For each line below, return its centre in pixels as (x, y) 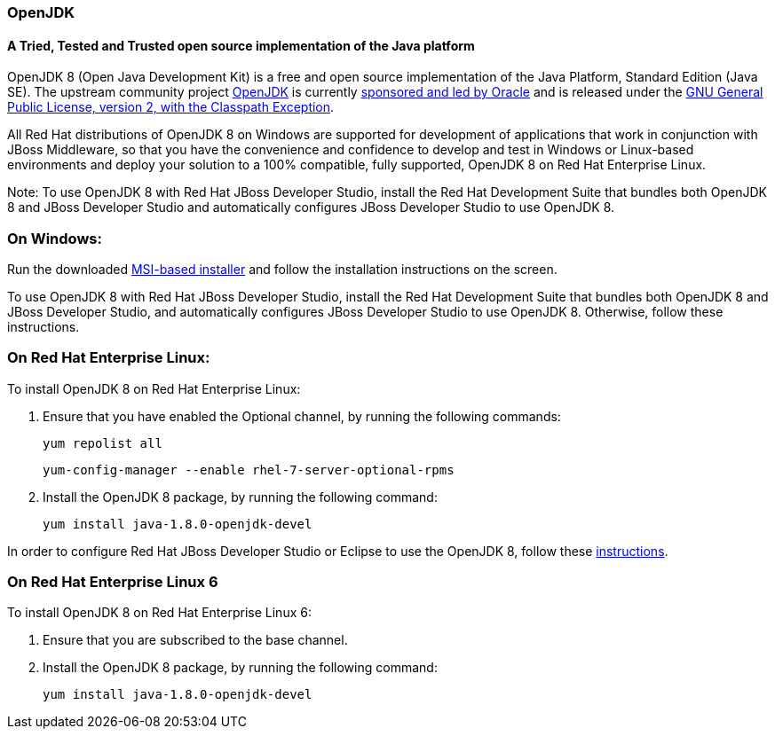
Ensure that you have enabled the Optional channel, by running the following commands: (302, 416)
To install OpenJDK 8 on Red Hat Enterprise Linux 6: (159, 613)
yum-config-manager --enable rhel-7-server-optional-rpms (249, 470)
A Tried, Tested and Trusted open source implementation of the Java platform (241, 45)
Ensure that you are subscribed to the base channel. (195, 640)
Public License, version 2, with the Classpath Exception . (171, 107)
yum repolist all (103, 443)
